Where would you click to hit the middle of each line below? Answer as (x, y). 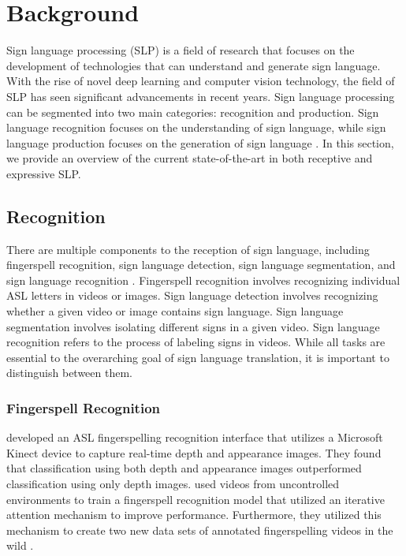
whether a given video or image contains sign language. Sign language (175, 311)
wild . (20, 545)
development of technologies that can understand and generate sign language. (194, 65)
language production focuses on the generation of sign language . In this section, (200, 142)
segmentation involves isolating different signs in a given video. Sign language (193, 326)
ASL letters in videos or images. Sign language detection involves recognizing (192, 295)
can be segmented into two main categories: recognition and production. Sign (193, 112)
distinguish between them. (69, 373)
